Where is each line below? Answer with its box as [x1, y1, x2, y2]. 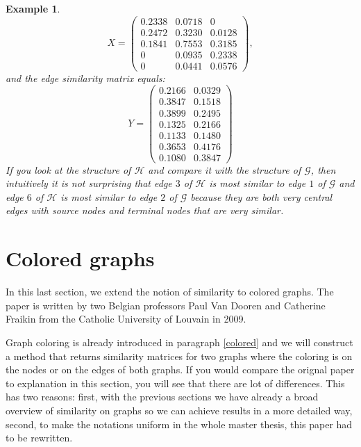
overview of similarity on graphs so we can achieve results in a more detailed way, [6, 403, 353, 417]
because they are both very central [190, 189, 333, 204]
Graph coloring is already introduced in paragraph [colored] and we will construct [6, 334, 353, 349]
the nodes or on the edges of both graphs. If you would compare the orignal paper [6, 362, 355, 377]
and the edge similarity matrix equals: [6, 70, 165, 85]
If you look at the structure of [6, 162, 131, 177]
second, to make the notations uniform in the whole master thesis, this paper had [6, 416, 353, 431]
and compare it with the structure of [148, 162, 301, 177]
